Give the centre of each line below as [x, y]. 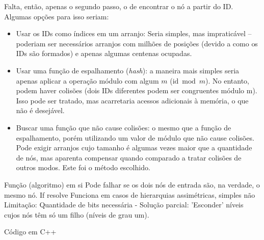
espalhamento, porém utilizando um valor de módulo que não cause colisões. [135, 137]
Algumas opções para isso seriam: [57, 16]
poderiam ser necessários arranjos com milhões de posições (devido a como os [137, 43]
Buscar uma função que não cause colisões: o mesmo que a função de [124, 127]
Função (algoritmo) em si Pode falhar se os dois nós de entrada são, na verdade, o [132, 184]
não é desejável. [40, 110]
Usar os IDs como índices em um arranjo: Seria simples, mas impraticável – [134, 33]
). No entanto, [227, 80]
